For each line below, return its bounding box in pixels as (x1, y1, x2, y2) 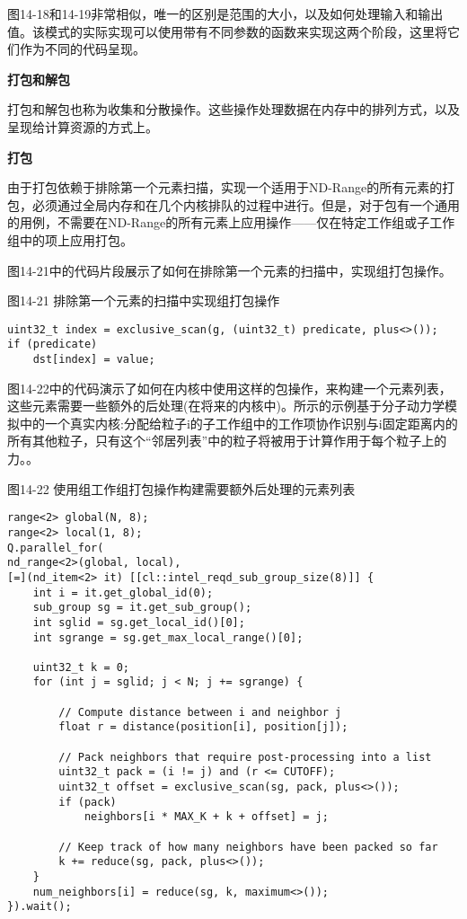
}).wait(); (7, 900, 72, 914)
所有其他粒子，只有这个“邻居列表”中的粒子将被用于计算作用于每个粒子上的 (7, 431, 447, 450)
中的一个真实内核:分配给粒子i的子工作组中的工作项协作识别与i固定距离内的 (19, 413, 458, 432)
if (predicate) (7, 338, 98, 351)
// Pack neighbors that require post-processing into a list (58, 750, 432, 764)
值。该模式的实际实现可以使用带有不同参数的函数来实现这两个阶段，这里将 (7, 22, 447, 40)
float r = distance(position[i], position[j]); (58, 720, 348, 734)
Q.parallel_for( (7, 541, 104, 554)
